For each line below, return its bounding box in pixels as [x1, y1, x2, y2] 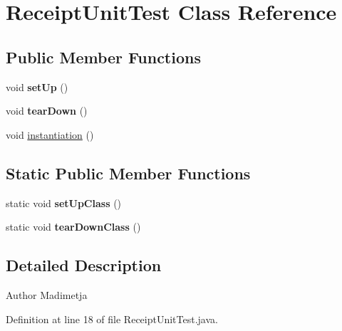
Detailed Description [6, 254, 162, 276]
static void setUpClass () [6, 195, 122, 210]
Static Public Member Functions [6, 162, 251, 184]
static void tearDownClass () [6, 219, 141, 234]
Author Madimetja [6, 287, 88, 302]
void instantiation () [6, 127, 94, 142]
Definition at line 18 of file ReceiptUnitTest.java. [6, 311, 218, 326]
